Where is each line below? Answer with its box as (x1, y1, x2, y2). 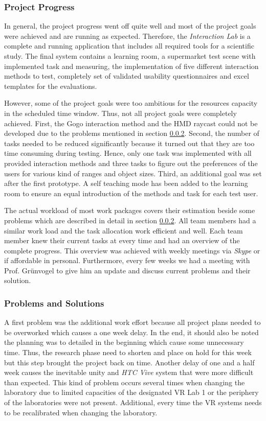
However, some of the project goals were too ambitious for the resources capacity (4, 98, 258, 108)
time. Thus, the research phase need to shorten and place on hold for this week (4, 347, 252, 358)
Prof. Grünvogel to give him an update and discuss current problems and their (4, 265, 251, 275)
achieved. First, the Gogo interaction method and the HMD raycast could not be (4, 118, 258, 128)
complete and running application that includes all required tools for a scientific (4, 40, 254, 51)
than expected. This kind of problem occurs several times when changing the (4, 377, 245, 387)
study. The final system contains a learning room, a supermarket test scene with (4, 51, 256, 61)
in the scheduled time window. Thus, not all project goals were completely (4, 107, 237, 118)
